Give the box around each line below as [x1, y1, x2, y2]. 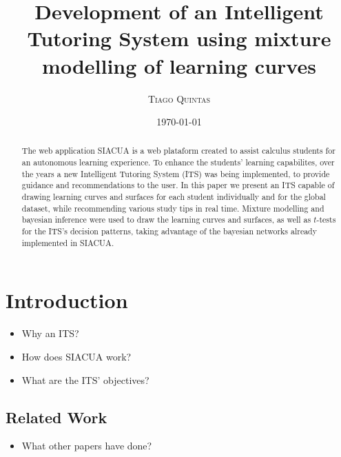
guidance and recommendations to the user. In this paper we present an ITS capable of [21, 179, 335, 191]
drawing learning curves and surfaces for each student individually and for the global [21, 191, 326, 203]
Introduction [6, 286, 128, 314]
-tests [316, 214, 336, 225]
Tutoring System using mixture [27, 24, 331, 52]
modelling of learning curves [42, 51, 316, 79]
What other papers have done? [21, 438, 152, 453]
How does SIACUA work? [21, 349, 132, 363]
